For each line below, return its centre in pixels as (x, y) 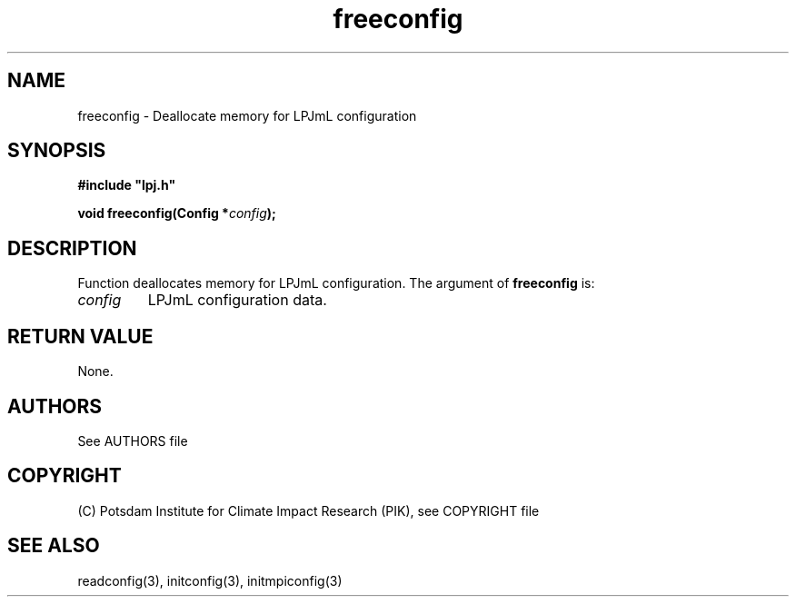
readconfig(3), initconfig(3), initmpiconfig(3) (210, 580)
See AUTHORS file (133, 441)
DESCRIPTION (72, 248)
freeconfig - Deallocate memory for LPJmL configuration (247, 115)
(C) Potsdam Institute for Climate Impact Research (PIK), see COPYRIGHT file (308, 510)
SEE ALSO (54, 546)
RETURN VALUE (80, 336)
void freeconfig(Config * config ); (177, 213)
